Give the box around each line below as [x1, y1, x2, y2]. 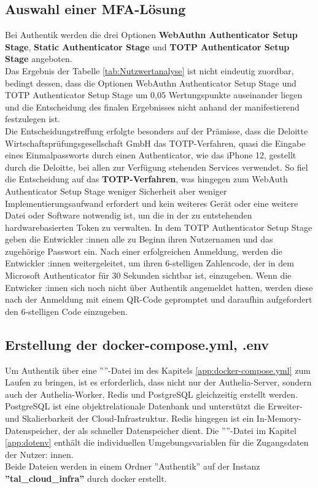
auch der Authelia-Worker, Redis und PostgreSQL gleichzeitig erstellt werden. [5, 387, 298, 400]
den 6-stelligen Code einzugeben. [5, 304, 128, 317]
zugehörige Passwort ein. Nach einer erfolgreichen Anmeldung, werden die [5, 244, 282, 257]
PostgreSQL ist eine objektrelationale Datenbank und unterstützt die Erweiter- [5, 400, 303, 412]
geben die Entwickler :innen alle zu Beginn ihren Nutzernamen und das [5, 233, 273, 246]
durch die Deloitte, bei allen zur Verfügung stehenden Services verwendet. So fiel [5, 160, 308, 173]
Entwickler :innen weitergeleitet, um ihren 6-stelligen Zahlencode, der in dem [5, 257, 294, 269]
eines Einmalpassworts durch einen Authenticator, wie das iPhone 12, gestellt [5, 149, 297, 161]
